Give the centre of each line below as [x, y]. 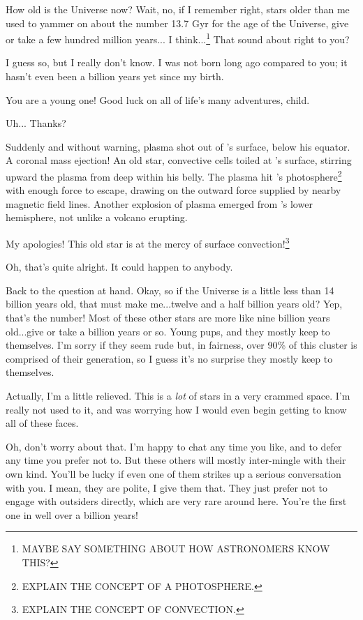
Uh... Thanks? [36, 123]
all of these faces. [42, 423]
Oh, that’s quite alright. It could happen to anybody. [119, 267]
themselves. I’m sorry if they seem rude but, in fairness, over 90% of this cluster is [181, 345]
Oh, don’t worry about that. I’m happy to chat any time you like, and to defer [174, 446]
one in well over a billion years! [72, 514]
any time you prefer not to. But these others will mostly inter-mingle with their [176, 460]
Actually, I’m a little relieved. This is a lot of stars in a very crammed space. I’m [178, 396]
